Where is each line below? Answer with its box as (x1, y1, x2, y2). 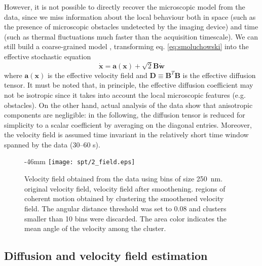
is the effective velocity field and (47, 69, 147, 80)
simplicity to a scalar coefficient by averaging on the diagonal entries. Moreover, (4, 119, 252, 130)
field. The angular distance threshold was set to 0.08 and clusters (24, 203, 227, 213)
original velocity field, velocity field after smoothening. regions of (24, 183, 226, 194)
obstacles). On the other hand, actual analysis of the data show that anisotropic (4, 99, 253, 110)
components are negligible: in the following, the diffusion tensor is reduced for (4, 109, 245, 120)
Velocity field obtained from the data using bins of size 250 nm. (24, 173, 223, 184)
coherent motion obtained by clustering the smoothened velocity (24, 193, 224, 204)
